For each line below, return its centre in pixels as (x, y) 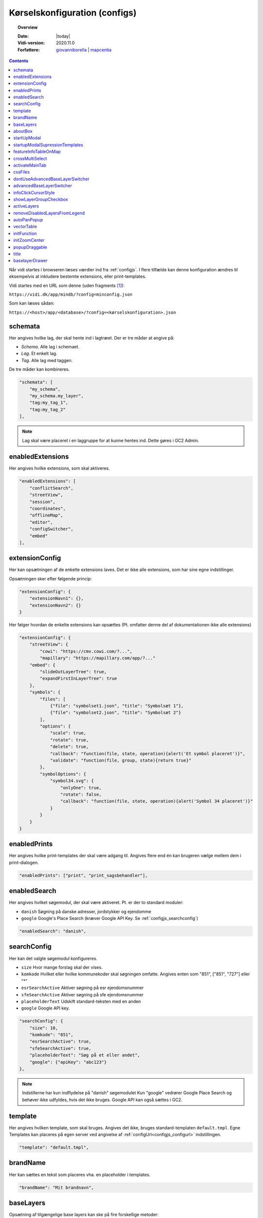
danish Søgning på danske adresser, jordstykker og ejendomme (86, 912)
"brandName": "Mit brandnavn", (57, 1187)
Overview (28, 27)
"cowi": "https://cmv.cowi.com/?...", (86, 651)
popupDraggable (30, 247)
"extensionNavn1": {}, (56, 599)
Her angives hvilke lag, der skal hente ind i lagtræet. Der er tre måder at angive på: (92, 338)
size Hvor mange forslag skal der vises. (62, 967)
